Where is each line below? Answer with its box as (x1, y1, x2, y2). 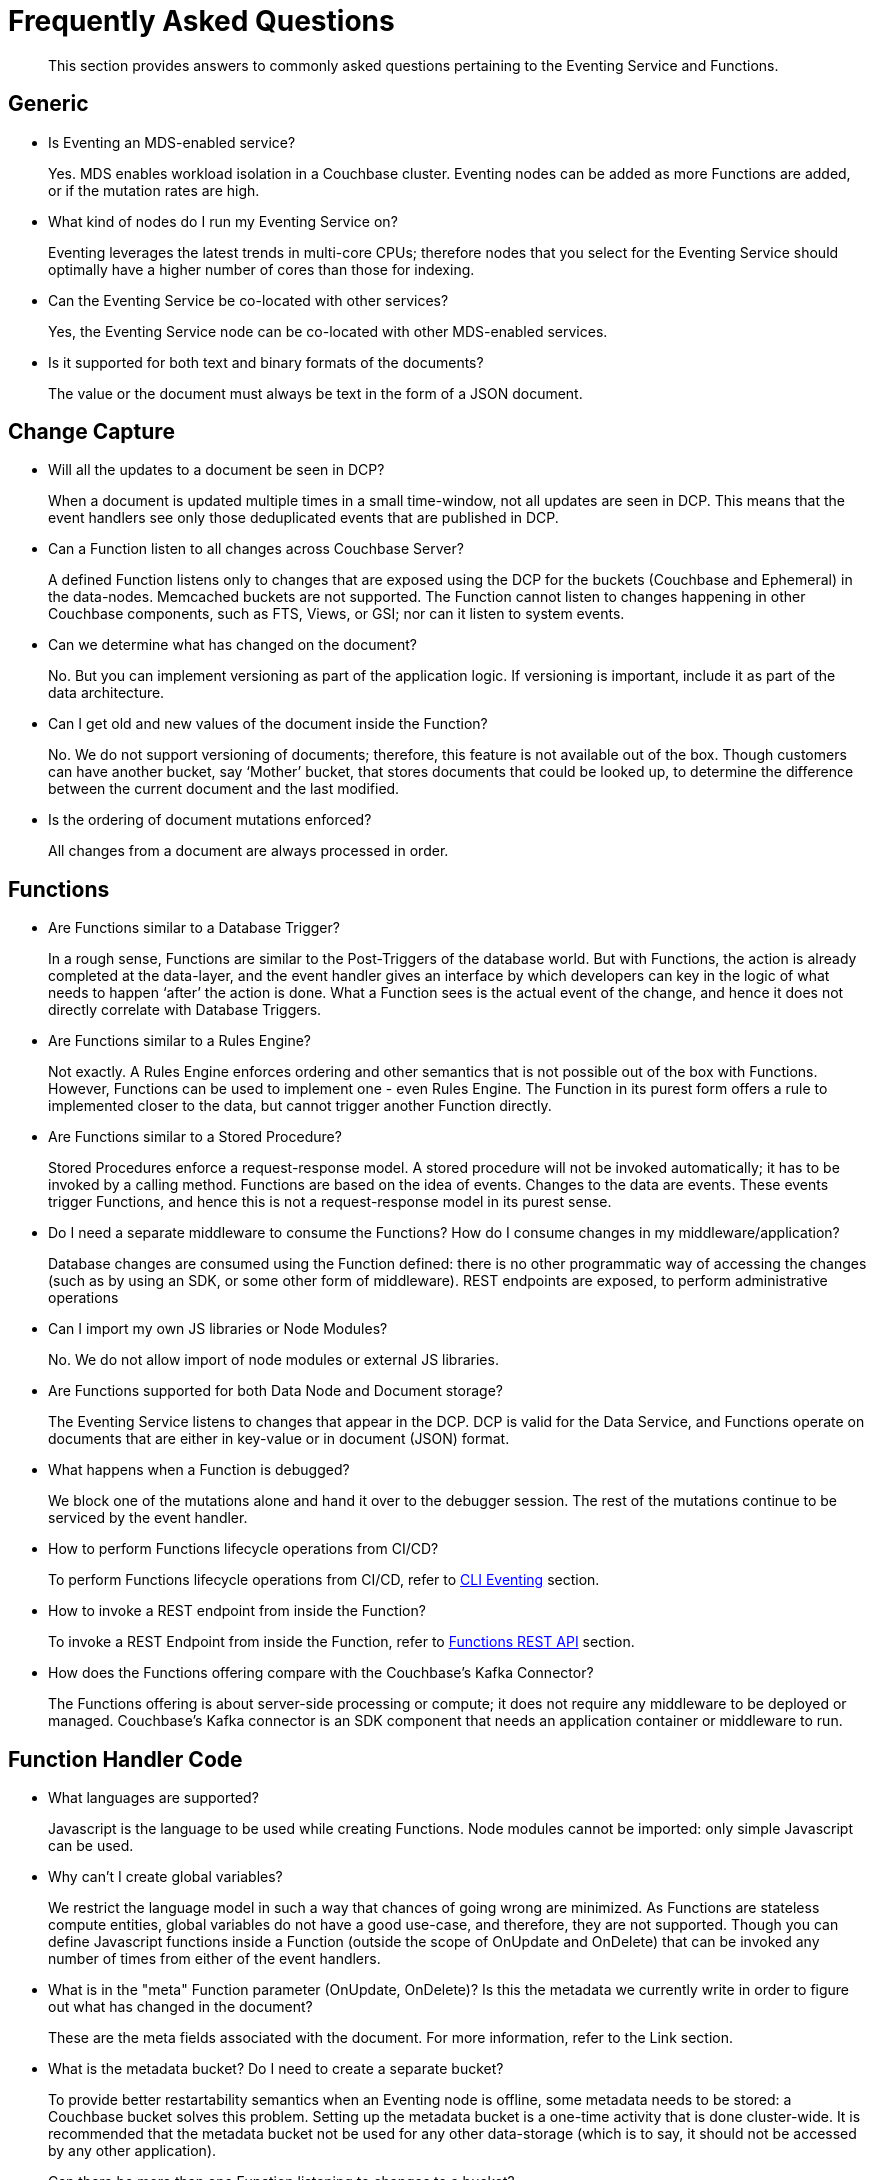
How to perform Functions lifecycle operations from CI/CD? (48, 1540, 439, 1558)
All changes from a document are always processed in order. (48, 842, 449, 860)
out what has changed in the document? (48, 1998, 313, 2016)
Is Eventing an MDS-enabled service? (48, 133, 296, 151)
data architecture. (48, 684, 165, 702)
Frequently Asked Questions (8, 4, 395, 38)
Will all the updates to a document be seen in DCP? (48, 461, 385, 479)
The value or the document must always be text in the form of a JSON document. (48, 384, 583, 402)
